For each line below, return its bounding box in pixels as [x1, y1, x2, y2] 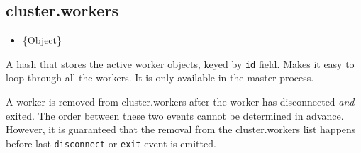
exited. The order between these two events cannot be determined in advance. [6, 108, 344, 123]
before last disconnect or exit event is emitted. [6, 135, 216, 150]
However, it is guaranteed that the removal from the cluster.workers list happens [6, 122, 356, 137]
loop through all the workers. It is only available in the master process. [6, 70, 314, 85]
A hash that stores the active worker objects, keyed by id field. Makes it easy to [6, 56, 355, 71]
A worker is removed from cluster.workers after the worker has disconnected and [6, 94, 355, 109]
